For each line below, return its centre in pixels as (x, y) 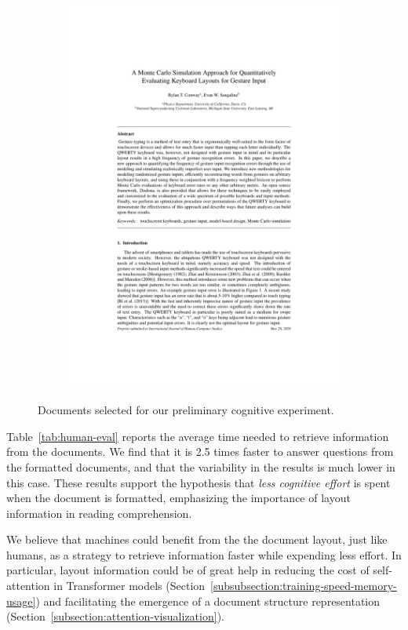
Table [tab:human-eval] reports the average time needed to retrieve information (198, 436)
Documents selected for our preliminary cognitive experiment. (186, 410)
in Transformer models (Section (129, 586)
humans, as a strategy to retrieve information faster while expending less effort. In (204, 554)
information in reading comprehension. (99, 513)
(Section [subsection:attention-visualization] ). (115, 616)
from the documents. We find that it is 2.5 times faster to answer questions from (200, 452)
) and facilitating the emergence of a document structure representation (208, 601)
